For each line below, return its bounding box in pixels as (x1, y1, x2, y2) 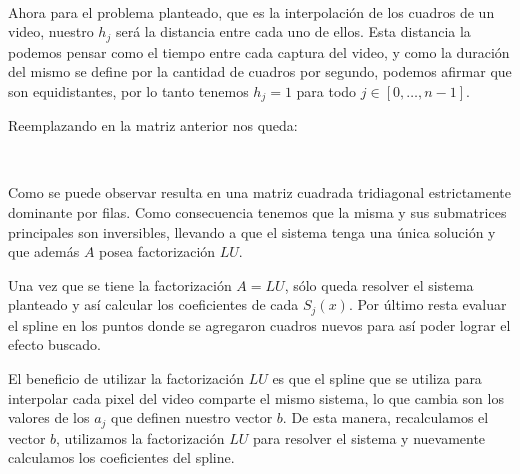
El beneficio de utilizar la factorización (8, 368, 244, 389)
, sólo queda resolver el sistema (284, 274, 474, 295)
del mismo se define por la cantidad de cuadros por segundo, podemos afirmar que (8, 61, 512, 82)
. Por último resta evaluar (348, 294, 507, 315)
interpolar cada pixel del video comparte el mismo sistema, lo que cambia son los (8, 387, 504, 408)
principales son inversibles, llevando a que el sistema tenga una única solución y (8, 221, 496, 242)
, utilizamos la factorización (56, 427, 225, 448)
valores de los (8, 407, 90, 428)
